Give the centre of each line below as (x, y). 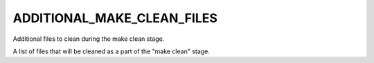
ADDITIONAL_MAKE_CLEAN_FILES (115, 18)
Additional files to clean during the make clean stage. (89, 39)
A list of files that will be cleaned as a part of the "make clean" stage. (112, 51)
